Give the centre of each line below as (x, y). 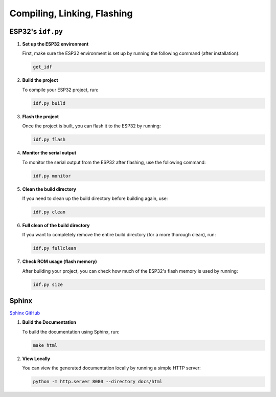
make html (45, 345)
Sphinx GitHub (25, 313)
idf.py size (48, 284)
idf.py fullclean (55, 248)
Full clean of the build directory (56, 225)
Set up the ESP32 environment (55, 44)
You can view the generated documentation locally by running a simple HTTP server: (112, 368)
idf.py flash (49, 140)
